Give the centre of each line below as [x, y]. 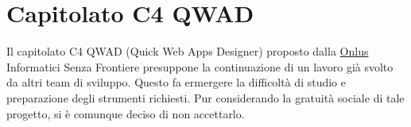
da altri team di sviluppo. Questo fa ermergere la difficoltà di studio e [176, 82]
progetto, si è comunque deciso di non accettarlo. [126, 113]
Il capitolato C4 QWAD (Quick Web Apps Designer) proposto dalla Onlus [188, 51]
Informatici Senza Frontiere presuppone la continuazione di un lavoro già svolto [200, 66]
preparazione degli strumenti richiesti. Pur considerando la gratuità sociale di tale [205, 97]
